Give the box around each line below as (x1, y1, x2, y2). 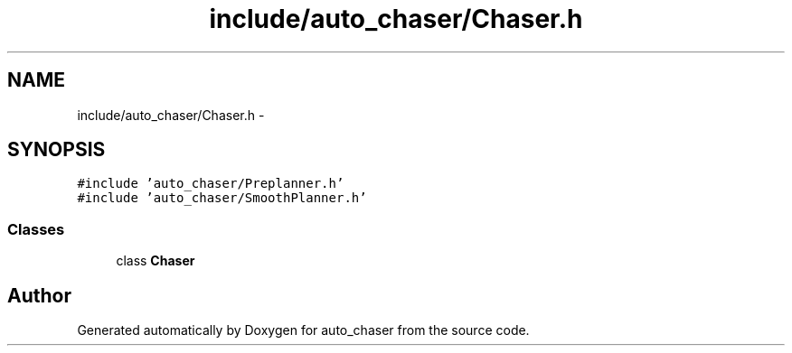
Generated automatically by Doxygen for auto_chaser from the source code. (77, 322, 530, 339)
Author (7, 283, 71, 307)
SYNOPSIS (7, 138, 106, 162)
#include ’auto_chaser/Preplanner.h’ (77, 176, 344, 191)
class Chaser (116, 253, 195, 269)
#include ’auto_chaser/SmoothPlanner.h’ (77, 190, 367, 206)
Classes (7, 219, 65, 238)
